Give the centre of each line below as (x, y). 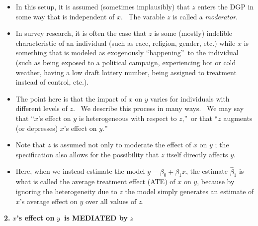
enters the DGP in (226, 6)
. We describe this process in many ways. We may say (158, 108)
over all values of (111, 201)
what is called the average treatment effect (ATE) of (95, 181)
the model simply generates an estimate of (189, 191)
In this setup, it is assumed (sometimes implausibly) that (103, 6)
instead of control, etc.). (52, 82)
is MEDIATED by (96, 218)
